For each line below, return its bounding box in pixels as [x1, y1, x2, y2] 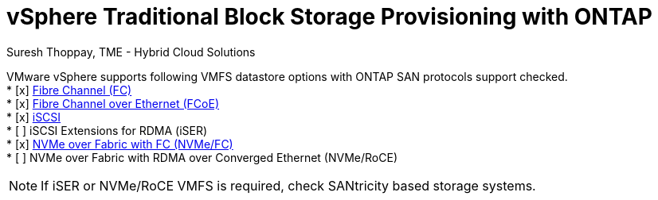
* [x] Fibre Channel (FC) [6, 83, 132, 97]
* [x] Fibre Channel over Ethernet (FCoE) [6, 96, 219, 110]
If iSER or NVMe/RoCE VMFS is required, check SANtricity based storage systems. [41, 177, 536, 194]
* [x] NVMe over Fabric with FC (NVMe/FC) [6, 137, 233, 151]
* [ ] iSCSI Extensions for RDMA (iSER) [6, 123, 208, 137]
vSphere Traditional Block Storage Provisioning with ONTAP [6, 3, 652, 30]
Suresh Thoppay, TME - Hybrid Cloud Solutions [6, 44, 256, 59]
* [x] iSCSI [6, 110, 61, 124]
